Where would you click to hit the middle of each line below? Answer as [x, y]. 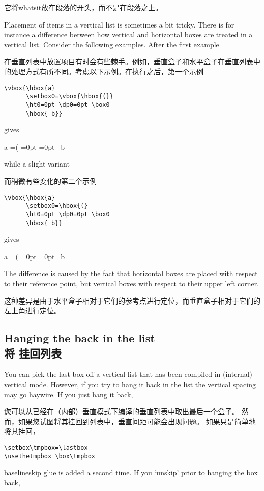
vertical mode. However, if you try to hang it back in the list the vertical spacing [130, 384]
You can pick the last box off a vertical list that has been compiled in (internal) [128, 374]
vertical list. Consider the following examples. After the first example [112, 44]
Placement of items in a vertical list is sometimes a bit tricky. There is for [119, 24]
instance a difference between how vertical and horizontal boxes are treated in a [128, 34]
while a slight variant [37, 164]
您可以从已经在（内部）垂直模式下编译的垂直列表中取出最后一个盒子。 [122, 411]
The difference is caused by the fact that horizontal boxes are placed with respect [131, 273]
